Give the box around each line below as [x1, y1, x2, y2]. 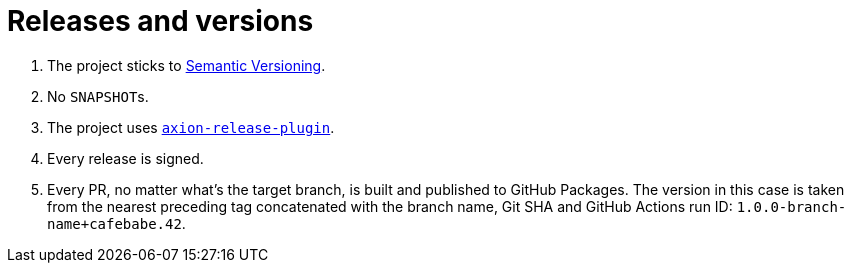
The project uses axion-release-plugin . [47, 118, 335, 136]
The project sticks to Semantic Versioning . [47, 56, 326, 74]
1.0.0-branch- [736, 198, 847, 215]
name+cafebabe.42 [47, 215, 182, 232]
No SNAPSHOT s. [47, 87, 149, 105]
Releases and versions [7, 4, 314, 38]
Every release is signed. [47, 149, 204, 167]
